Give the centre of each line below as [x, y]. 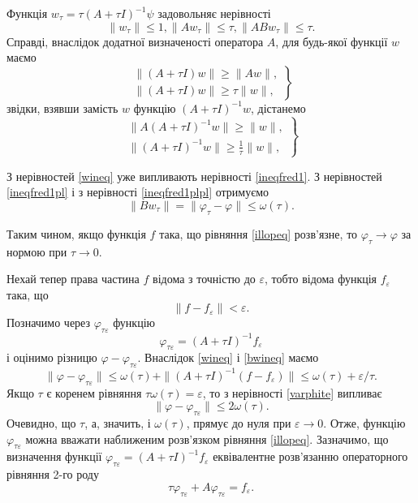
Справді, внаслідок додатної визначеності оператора [135, 41]
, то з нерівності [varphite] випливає [292, 392]
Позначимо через [49, 322]
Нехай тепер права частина [73, 279]
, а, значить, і [118, 422]
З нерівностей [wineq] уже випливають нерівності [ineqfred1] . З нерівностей [194, 176]
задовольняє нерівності [214, 13]
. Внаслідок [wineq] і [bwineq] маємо [228, 357]
